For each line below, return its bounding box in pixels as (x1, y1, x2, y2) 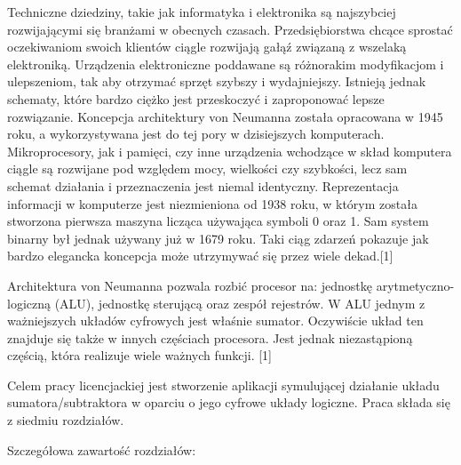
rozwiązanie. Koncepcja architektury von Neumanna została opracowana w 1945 (7, 107, 443, 125)
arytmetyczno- (376, 276, 455, 294)
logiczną (7, 293, 51, 312)
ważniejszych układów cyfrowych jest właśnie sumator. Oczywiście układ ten (7, 311, 424, 330)
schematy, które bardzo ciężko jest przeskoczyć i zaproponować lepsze (7, 89, 385, 108)
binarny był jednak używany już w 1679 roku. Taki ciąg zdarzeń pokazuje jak (7, 228, 429, 247)
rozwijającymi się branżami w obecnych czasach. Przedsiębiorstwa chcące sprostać (7, 20, 453, 38)
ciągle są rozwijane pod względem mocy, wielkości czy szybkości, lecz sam (7, 159, 408, 178)
